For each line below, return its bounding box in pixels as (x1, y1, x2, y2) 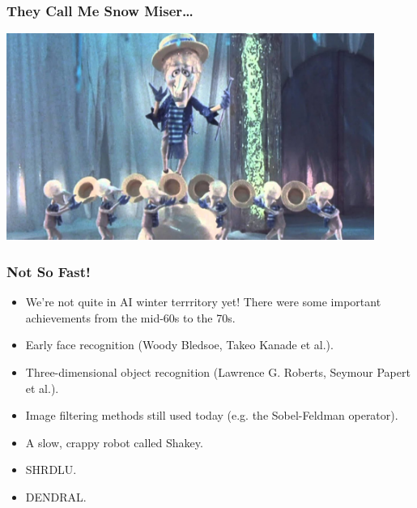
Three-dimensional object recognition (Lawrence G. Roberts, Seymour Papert (25, 363, 411, 380)
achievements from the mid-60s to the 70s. (25, 309, 236, 326)
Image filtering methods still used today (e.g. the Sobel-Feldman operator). (25, 407, 398, 424)
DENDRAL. (25, 488, 87, 505)
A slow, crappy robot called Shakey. (25, 433, 203, 450)
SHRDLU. (25, 461, 77, 478)
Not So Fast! (6, 261, 91, 281)
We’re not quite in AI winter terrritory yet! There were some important (25, 293, 381, 310)
